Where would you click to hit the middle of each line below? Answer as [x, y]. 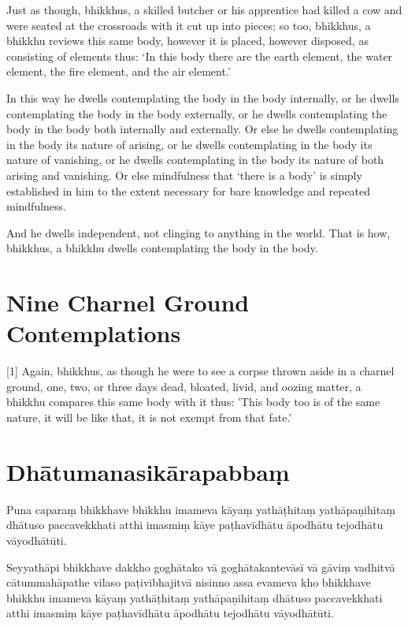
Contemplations [94, 333]
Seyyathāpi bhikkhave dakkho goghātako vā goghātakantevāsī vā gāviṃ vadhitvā [201, 566]
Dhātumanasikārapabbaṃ [148, 471]
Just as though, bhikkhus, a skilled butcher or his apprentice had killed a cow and [204, 9]
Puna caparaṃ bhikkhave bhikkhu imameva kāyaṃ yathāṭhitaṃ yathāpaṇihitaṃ [201, 509]
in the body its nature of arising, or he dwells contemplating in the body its [189, 144]
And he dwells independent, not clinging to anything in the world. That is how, [198, 232]
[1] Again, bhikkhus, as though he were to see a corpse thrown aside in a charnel [200, 371]
